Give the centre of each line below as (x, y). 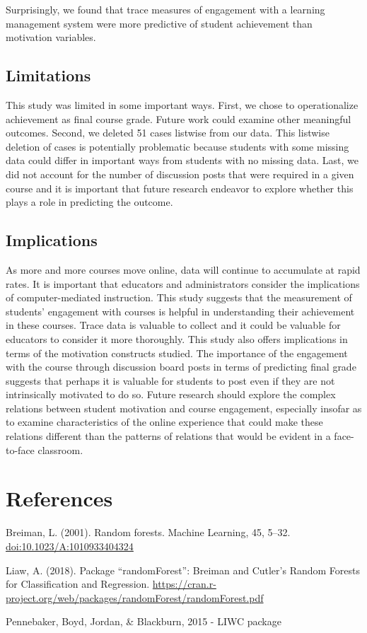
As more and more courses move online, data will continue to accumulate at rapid (183, 269)
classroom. (60, 449)
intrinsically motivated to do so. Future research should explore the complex (171, 394)
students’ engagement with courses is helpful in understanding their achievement (180, 311)
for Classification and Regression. (78, 584)
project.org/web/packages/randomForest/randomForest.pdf (135, 597)
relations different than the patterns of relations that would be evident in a (168, 436)
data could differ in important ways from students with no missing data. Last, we (182, 160)
